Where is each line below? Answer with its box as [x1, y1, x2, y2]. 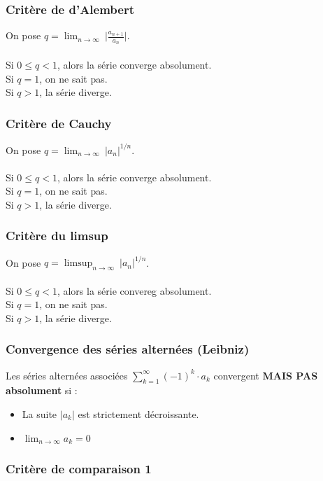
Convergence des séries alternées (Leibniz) [6, 340, 250, 358]
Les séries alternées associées [6, 368, 128, 382]
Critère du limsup [6, 227, 108, 244]
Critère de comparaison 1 [6, 460, 152, 477]
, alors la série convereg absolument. [57, 283, 212, 298]
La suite [22, 407, 57, 421]
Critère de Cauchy [6, 114, 112, 132]
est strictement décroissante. [78, 407, 199, 421]
